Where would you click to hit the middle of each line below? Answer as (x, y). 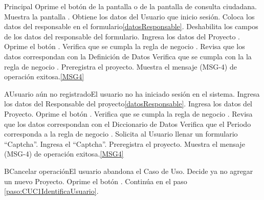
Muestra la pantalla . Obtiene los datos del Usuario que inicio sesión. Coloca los (129, 16)
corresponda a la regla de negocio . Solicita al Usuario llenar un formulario (121, 134)
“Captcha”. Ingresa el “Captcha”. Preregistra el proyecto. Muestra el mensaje (125, 143)
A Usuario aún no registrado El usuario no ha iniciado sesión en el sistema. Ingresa (132, 93)
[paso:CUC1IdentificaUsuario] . (51, 191)
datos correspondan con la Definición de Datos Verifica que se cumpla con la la (128, 56)
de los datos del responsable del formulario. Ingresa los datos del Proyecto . (122, 36)
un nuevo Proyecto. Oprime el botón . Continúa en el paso (96, 181)
